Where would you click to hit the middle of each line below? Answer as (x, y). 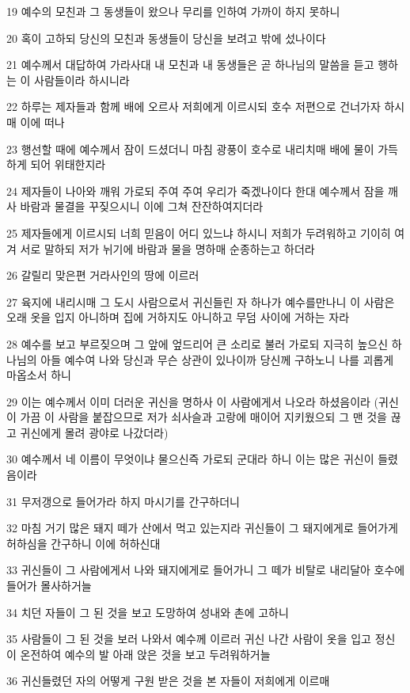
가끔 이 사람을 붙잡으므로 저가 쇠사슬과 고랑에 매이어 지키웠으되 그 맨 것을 (203, 417)
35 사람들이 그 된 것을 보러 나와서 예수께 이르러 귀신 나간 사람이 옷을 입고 (189, 639)
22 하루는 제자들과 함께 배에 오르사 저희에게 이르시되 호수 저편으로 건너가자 (194, 107)
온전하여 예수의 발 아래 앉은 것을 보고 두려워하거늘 (145, 654)
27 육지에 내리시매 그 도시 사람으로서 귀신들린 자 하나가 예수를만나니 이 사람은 (201, 301)
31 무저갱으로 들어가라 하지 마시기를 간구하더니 (123, 501)
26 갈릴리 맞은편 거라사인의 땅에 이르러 (103, 275)
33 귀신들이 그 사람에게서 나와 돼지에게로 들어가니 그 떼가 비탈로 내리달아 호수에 (206, 570)
